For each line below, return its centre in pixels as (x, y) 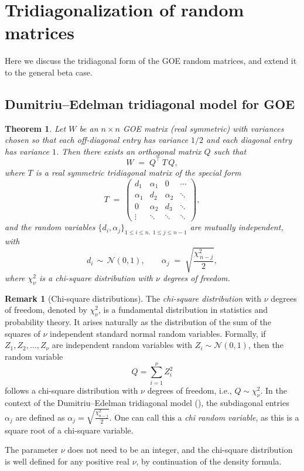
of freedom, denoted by (46, 310)
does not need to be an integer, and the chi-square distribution (180, 450)
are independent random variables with (122, 345)
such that (230, 151)
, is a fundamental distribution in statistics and (183, 310)
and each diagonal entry (249, 140)
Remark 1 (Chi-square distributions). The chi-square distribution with (133, 298)
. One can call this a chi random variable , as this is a (204, 417)
